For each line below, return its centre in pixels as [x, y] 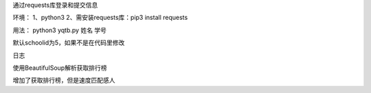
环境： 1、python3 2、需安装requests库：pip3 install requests [100, 18]
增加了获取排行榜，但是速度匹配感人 [64, 80]
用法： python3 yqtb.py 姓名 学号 [59, 30]
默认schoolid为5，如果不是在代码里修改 [69, 43]
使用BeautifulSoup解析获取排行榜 [60, 68]
